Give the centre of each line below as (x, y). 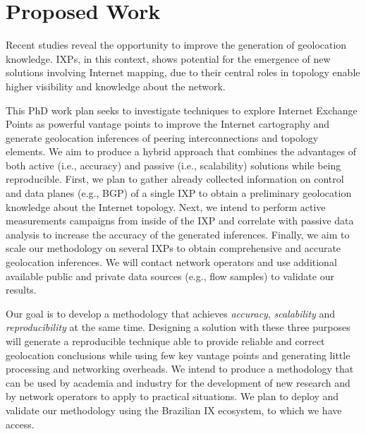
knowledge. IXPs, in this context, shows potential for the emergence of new (168, 58)
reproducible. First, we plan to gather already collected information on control (175, 179)
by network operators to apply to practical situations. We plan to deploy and (172, 396)
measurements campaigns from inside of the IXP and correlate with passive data (180, 221)
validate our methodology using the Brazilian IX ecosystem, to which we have (174, 410)
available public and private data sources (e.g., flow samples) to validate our (170, 276)
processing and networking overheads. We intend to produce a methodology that (180, 369)
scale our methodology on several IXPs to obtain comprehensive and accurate (173, 248)
